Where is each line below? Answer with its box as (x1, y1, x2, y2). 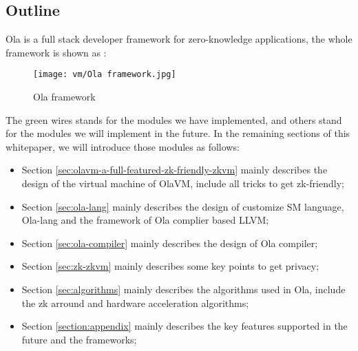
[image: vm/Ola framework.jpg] (33, 70, 176, 80)
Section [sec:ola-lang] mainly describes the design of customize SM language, (21, 199, 344, 213)
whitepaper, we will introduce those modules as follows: (6, 139, 240, 153)
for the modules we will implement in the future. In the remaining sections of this (6, 126, 350, 140)
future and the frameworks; (21, 332, 137, 346)
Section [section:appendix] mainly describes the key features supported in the (21, 319, 348, 333)
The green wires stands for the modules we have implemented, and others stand (6, 112, 342, 127)
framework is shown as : (6, 45, 107, 59)
